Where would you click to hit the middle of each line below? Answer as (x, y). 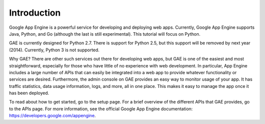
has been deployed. (29, 93)
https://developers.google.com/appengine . (53, 116)
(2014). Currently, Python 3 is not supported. (54, 50)
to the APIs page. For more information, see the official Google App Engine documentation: (101, 109)
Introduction (35, 13)
